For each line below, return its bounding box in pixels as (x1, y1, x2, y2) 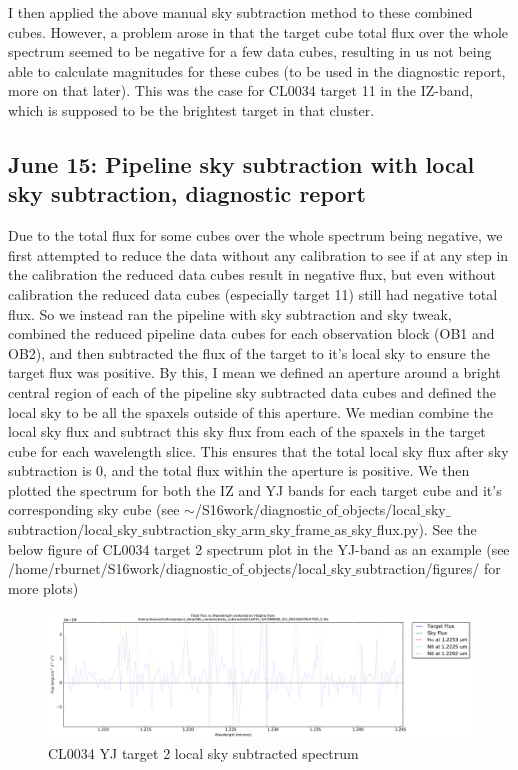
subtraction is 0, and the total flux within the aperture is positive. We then (8, 460, 470, 481)
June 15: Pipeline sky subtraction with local (8, 148, 475, 179)
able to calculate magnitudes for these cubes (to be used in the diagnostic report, (8, 60, 506, 81)
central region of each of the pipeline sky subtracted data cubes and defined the (8, 381, 497, 402)
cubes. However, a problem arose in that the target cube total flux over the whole (8, 21, 509, 42)
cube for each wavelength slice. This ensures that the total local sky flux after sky (8, 440, 509, 461)
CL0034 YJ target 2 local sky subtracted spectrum (48, 742, 359, 763)
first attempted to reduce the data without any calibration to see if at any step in (8, 244, 509, 265)
